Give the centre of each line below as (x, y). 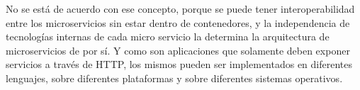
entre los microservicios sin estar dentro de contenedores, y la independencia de (178, 22)
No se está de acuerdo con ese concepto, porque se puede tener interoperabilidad (180, 9)
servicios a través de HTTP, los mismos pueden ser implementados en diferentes (179, 64)
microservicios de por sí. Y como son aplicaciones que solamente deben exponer (178, 50)
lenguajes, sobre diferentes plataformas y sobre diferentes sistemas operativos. (174, 78)
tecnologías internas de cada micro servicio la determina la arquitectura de (168, 36)
